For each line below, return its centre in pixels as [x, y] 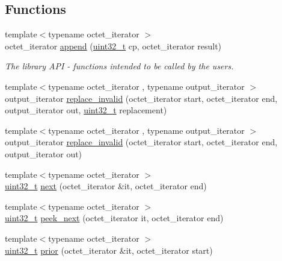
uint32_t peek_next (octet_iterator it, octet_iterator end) [114, 218]
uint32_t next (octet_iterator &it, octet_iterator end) [106, 186]
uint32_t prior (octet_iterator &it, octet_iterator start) [109, 250]
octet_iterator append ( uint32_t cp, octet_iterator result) [113, 46]
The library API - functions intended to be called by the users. [119, 66]
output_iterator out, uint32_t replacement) [86, 110]
